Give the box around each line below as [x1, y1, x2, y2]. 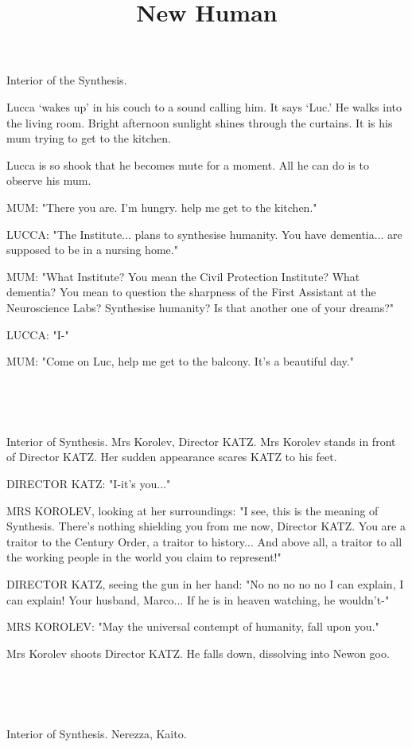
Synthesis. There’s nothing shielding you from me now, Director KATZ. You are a [6, 518, 406, 534]
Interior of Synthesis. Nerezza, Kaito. [6, 725, 187, 741]
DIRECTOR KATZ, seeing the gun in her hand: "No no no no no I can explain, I [6, 576, 404, 593]
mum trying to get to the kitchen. [6, 130, 171, 147]
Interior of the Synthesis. [6, 72, 127, 88]
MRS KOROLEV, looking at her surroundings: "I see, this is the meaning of [6, 502, 379, 518]
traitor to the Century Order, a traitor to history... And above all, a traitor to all [6, 533, 402, 549]
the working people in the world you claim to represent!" [6, 549, 282, 565]
